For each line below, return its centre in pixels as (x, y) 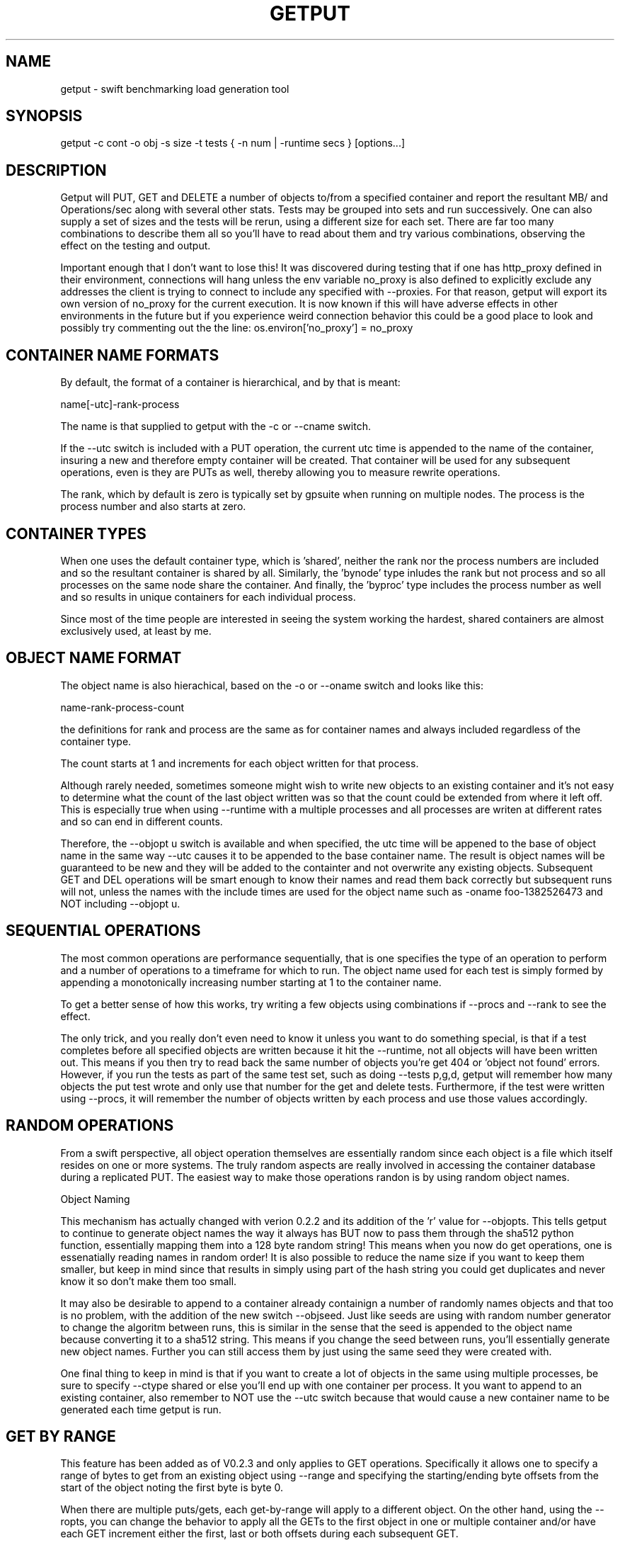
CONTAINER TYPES (76, 533)
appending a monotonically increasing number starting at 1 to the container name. (251, 982)
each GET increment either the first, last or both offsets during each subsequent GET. (259, 1534)
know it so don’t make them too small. (149, 1281)
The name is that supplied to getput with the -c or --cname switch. (216, 426)
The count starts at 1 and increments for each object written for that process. (240, 763)
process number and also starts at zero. (153, 507)
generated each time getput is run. (141, 1409)
